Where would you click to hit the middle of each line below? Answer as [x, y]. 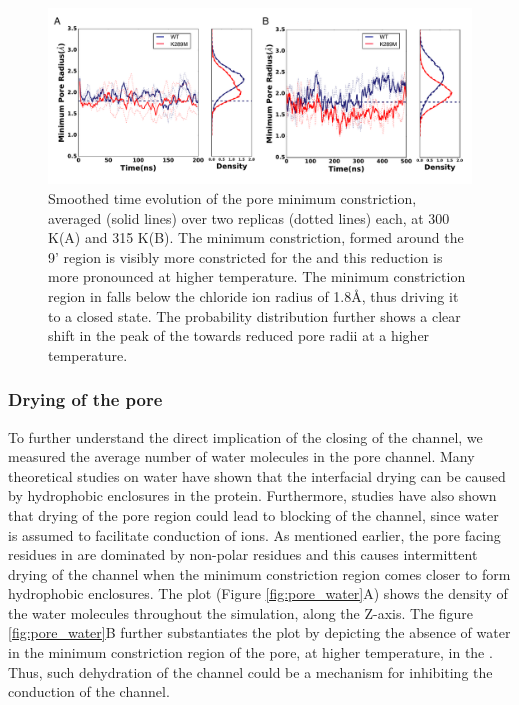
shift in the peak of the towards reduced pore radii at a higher [239, 335]
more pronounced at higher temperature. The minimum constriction [257, 276]
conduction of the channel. [89, 691]
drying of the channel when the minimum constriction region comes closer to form [259, 573]
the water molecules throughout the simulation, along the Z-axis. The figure [241, 612]
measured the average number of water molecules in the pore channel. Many [241, 456]
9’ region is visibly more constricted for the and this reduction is [245, 256]
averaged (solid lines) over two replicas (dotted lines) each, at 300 [249, 217]
